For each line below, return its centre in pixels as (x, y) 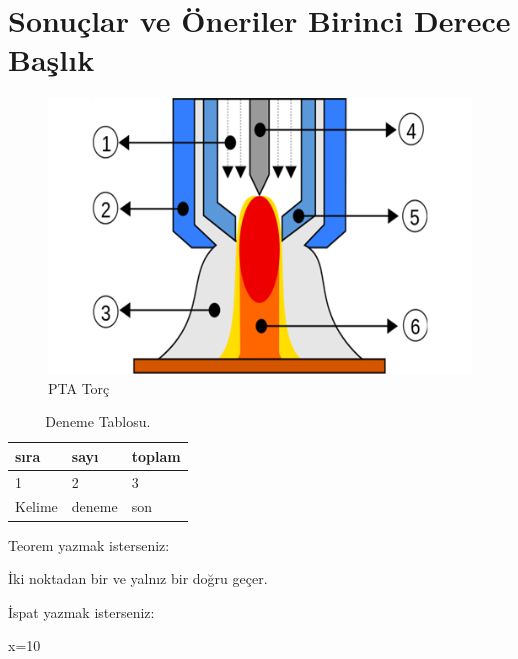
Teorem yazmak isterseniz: (89, 544)
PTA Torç (79, 387)
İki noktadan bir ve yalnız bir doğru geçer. (138, 578)
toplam (156, 455)
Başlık (51, 59)
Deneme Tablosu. (98, 421)
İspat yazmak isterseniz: (81, 611)
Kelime (36, 506)
